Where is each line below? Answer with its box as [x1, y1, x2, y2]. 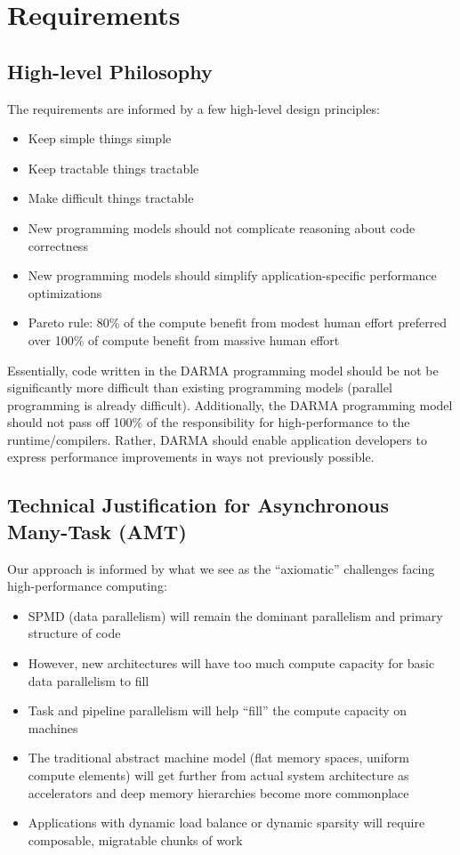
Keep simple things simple [28, 129, 172, 148]
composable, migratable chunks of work [28, 830, 243, 849]
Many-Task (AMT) [7, 517, 187, 544]
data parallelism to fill [28, 671, 149, 690]
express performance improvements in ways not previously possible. [7, 448, 375, 466]
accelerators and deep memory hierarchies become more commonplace [28, 783, 409, 802]
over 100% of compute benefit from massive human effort [28, 330, 340, 349]
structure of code [28, 624, 121, 642]
